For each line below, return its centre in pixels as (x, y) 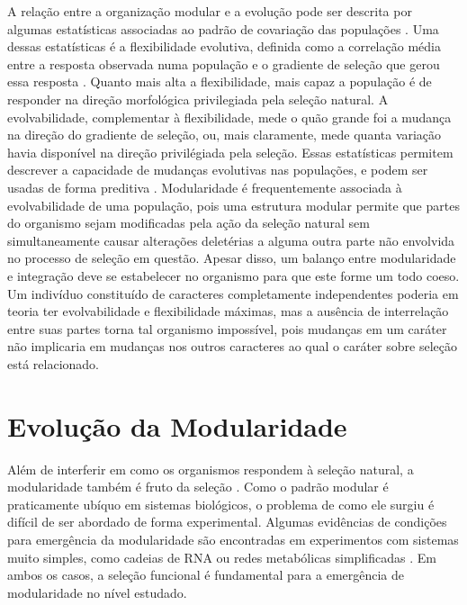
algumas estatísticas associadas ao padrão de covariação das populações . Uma (223, 28)
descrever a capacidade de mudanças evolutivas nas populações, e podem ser (218, 170)
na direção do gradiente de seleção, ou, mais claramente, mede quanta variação (225, 135)
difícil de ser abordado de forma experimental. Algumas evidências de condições (227, 522)
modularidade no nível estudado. (97, 592)
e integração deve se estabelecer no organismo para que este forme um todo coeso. (233, 275)
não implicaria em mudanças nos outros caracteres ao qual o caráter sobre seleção (232, 346)
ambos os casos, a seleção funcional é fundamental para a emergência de (206, 575)
